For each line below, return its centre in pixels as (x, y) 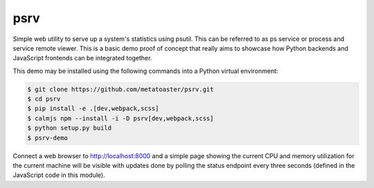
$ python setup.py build (70, 128)
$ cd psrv (44, 99)
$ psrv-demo (48, 138)
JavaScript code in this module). (59, 175)
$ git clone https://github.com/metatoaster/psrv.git (121, 89)
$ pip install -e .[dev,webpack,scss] (93, 109)
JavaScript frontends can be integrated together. (82, 58)
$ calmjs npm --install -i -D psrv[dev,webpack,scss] (121, 118)
